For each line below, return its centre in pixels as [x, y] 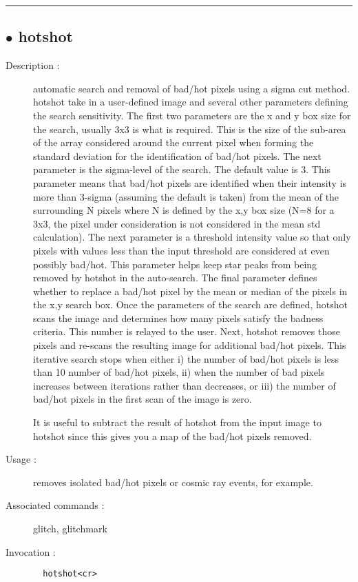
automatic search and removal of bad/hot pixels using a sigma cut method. [192, 88]
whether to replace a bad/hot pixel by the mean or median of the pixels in [190, 291]
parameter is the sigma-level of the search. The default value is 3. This [182, 169]
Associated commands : [55, 505]
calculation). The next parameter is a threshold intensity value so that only [192, 237]
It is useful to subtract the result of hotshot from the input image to [177, 422]
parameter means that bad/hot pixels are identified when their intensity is [190, 182]
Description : [33, 65]
